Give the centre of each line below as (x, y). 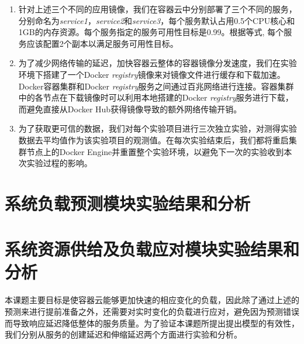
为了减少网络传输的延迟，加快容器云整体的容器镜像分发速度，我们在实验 (158, 63)
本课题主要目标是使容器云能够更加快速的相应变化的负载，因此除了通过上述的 (152, 300)
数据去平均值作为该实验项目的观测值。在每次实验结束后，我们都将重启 (153, 140)
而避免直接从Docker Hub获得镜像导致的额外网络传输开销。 (130, 109)
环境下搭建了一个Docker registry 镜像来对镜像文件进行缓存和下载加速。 (152, 74)
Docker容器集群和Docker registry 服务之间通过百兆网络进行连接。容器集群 (156, 86)
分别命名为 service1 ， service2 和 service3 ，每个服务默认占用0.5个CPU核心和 (157, 20)
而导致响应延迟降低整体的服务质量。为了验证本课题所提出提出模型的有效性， (152, 323)
